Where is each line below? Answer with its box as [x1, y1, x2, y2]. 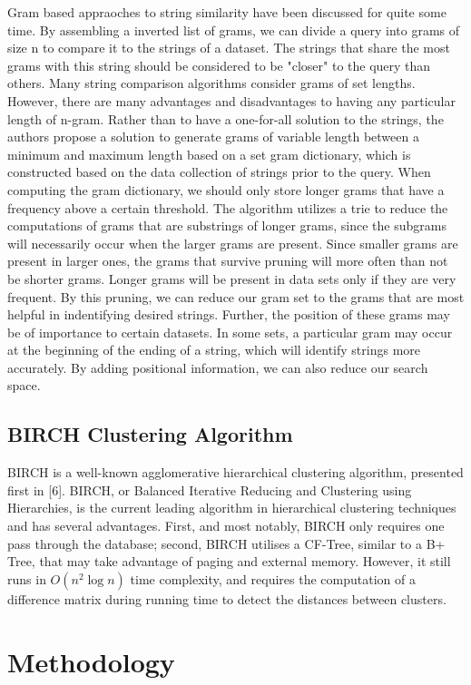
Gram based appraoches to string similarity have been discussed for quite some [7, 3, 446, 21]
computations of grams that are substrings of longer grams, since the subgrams [7, 216, 446, 235]
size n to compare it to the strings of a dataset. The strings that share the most [7, 38, 450, 57]
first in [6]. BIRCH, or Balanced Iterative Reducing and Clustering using [7, 480, 412, 499]
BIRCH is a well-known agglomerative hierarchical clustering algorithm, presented [7, 463, 464, 482]
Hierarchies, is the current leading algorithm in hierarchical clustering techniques [7, 498, 456, 517]
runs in [7, 569, 46, 588]
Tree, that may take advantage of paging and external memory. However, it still [7, 552, 451, 571]
